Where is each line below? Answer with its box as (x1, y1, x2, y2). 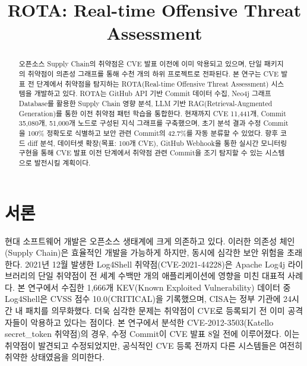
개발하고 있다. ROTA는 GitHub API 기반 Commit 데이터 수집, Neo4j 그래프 (34, 88, 271, 98)
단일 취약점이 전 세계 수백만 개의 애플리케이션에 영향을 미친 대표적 (38, 269, 285, 282)
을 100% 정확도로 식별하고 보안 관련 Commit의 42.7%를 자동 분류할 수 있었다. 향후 (18, 128, 278, 138)
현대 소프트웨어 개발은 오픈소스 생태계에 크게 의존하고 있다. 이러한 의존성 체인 (5, 234, 295, 247)
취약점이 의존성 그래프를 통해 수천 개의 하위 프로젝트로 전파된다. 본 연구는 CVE (27, 69, 279, 79)
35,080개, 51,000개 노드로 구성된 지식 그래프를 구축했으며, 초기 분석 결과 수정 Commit (18, 118, 289, 128)
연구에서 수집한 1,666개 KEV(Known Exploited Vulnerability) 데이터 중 (27, 281, 291, 293)
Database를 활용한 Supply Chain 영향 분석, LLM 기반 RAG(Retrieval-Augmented (18, 98, 273, 108)
